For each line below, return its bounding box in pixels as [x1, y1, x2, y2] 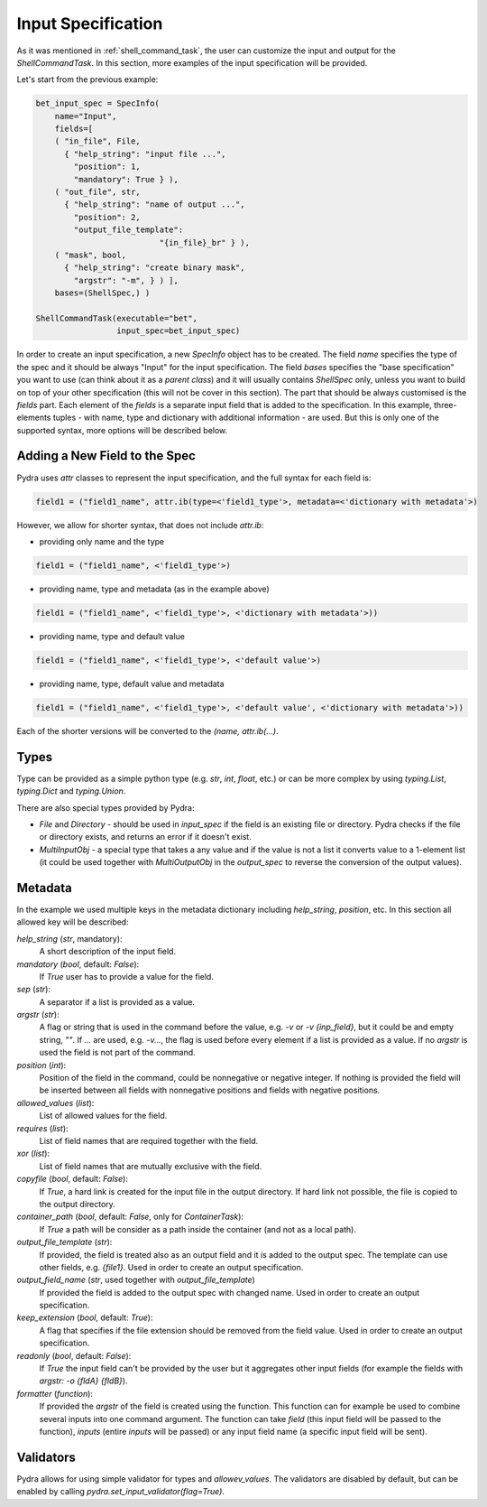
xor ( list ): [16, 1148, 50, 1159]
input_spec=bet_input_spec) [115, 326, 241, 336]
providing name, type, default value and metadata [39, 678, 225, 689]
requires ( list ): [16, 1122, 69, 1133]
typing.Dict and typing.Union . [16, 786, 126, 796]
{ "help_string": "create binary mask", [64, 263, 245, 273]
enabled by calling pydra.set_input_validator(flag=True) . [16, 1486, 225, 1497]
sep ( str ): [16, 984, 51, 995]
